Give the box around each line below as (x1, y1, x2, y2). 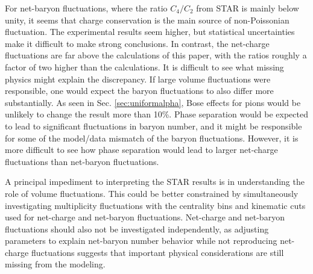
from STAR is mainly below (196, 2, 299, 14)
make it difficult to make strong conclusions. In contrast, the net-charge (5, 37, 270, 49)
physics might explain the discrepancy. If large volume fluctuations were (5, 72, 271, 85)
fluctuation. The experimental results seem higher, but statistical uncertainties (5, 25, 295, 38)
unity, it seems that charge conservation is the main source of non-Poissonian (5, 13, 289, 26)
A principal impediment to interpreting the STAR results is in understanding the (5, 175, 305, 188)
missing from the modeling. (5, 258, 106, 270)
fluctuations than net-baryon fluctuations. (5, 155, 159, 167)
